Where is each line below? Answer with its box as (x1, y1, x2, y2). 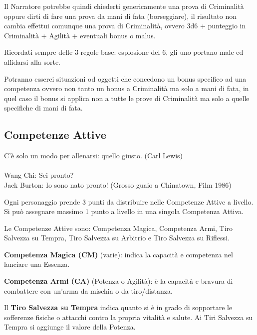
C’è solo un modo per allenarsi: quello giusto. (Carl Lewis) (4, 150, 183, 161)
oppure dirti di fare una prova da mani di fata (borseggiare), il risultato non (4, 10, 237, 21)
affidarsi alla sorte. (4, 56, 61, 67)
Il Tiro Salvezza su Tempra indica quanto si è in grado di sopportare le (4, 302, 233, 313)
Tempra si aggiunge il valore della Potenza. (4, 322, 136, 332)
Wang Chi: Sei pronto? (4, 170, 74, 180)
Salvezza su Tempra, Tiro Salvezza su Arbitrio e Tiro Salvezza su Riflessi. (4, 232, 230, 243)
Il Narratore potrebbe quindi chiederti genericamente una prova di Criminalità (4, 1, 244, 11)
